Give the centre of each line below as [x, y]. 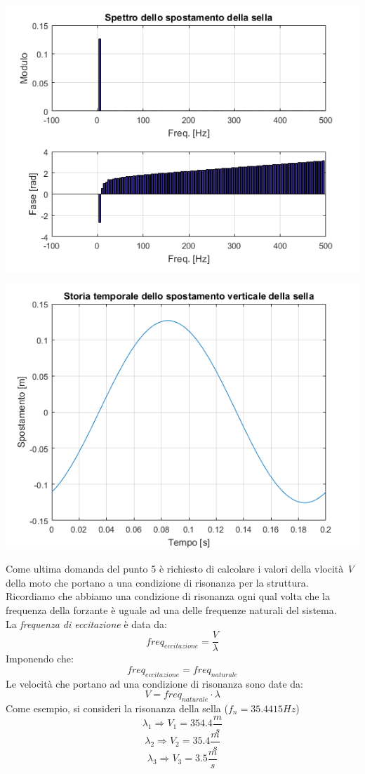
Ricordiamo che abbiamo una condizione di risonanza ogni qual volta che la [168, 596]
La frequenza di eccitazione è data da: [86, 623]
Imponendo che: [40, 659]
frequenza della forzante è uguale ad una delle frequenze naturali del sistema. [171, 609]
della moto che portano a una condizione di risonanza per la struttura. [157, 582]
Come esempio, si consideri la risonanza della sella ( [117, 708]
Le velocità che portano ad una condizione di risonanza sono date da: [154, 683]
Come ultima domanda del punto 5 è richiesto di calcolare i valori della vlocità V [180, 569]
